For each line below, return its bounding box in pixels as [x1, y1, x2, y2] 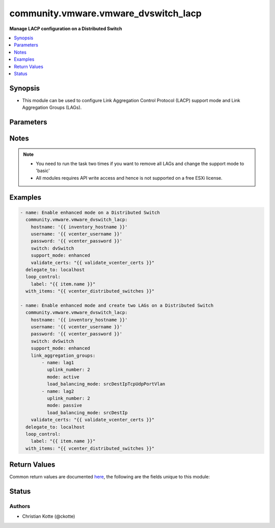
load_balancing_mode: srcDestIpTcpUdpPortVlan [46, 381, 166, 387]
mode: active [46, 374, 80, 380]
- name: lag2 [41, 388, 74, 394]
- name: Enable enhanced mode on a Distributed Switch [20, 209, 160, 215]
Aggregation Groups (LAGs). [22, 105, 82, 111]
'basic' [36, 167, 50, 174]
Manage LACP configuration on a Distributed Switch [9, 26, 122, 32]
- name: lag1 [41, 359, 74, 365]
